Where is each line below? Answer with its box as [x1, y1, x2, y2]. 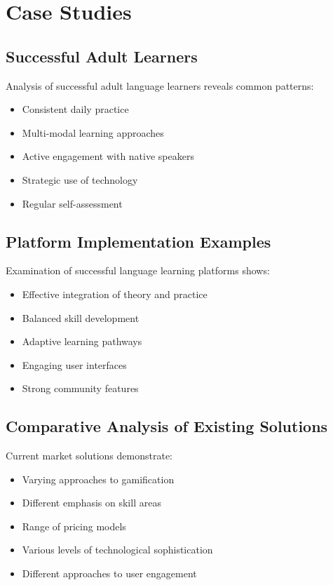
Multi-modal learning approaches [22, 125, 164, 140]
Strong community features [22, 381, 139, 396]
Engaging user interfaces [22, 357, 127, 372]
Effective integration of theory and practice [22, 286, 208, 301]
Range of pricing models [22, 518, 126, 533]
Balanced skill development [22, 310, 140, 325]
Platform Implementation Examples [6, 230, 271, 252]
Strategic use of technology [22, 172, 138, 187]
